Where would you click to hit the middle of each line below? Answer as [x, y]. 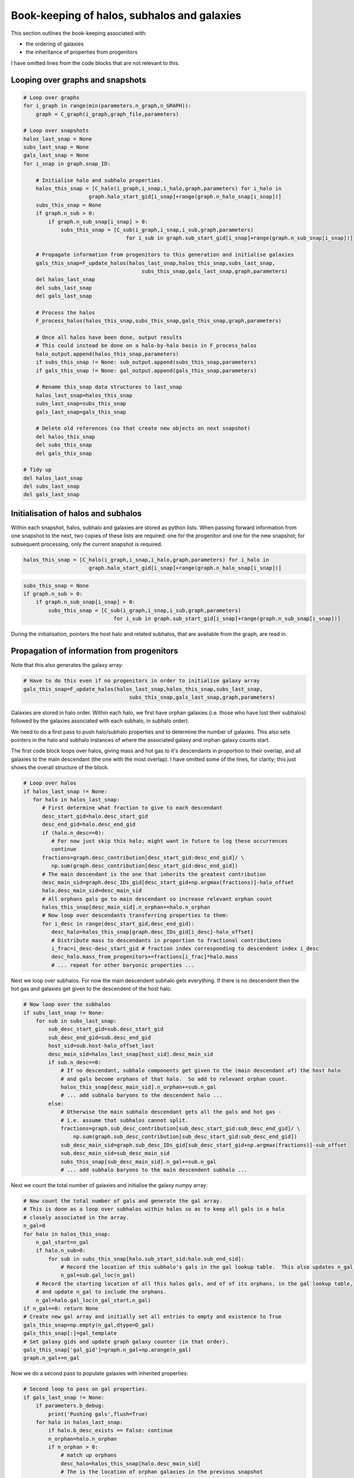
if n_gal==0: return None [61, 1309]
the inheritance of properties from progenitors [82, 52]
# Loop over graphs [51, 97]
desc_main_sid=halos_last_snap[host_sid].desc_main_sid [131, 1054]
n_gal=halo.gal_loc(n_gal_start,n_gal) [94, 1300]
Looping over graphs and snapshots [79, 80]
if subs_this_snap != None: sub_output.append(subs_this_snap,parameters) [146, 362]
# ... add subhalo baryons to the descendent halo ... [142, 1095]
